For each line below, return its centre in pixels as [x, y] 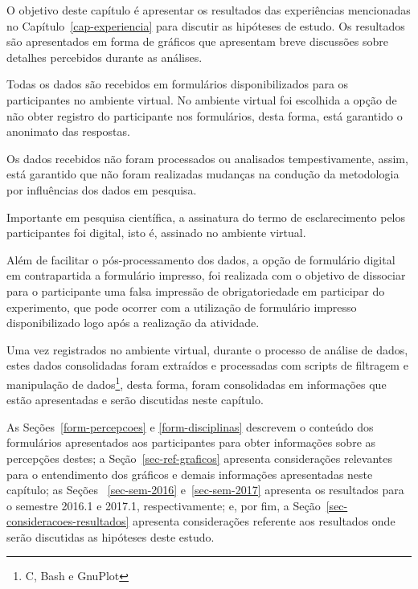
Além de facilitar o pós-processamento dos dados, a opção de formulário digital [201, 259]
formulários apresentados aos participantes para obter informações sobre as [191, 442]
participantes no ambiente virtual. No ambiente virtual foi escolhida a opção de [202, 99]
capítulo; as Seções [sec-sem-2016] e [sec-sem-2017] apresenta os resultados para [205, 490]
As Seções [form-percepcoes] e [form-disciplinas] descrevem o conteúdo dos [190, 426]
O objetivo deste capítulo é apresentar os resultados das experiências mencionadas [209, 10]
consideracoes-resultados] [68, 521]
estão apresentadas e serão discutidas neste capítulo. [135, 400]
